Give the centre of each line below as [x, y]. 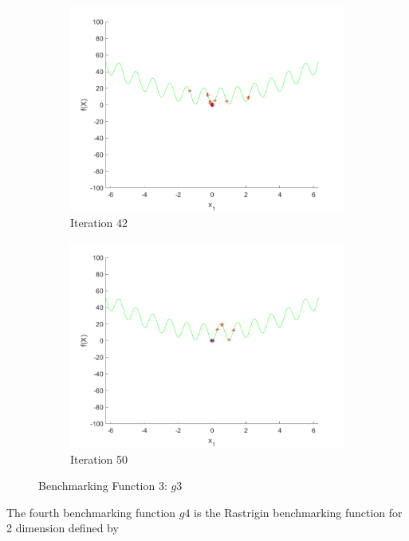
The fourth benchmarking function [91, 512]
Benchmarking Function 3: [103, 486]
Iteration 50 [99, 459]
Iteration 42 [99, 223]
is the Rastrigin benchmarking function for [298, 512]
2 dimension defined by [63, 528]
